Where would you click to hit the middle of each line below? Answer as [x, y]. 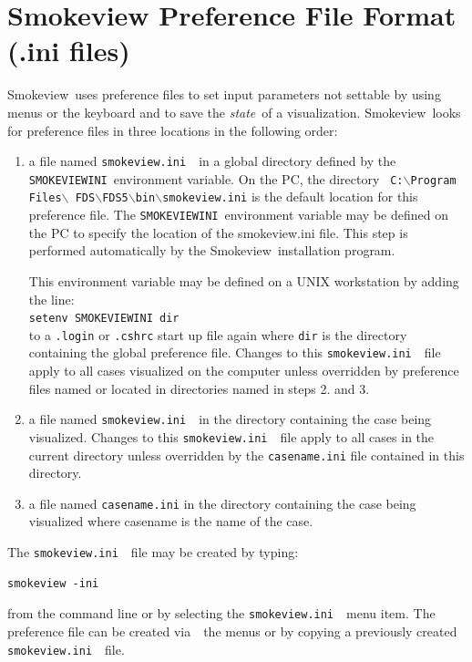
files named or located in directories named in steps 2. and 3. [199, 388]
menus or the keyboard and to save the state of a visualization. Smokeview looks [234, 112]
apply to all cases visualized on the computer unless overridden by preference [244, 371]
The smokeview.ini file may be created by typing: [153, 552]
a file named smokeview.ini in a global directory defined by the [212, 161]
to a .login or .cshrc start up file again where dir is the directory [218, 334]
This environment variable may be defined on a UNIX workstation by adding [244, 280]
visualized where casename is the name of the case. [171, 521]
